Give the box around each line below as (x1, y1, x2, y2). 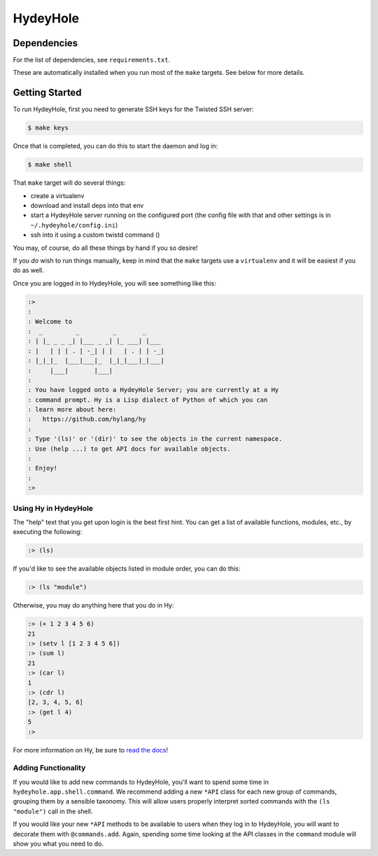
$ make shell (27, 161, 73, 169)
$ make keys (27, 124, 69, 132)
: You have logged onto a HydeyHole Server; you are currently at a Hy (27, 386, 279, 394)
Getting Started (13, 87, 82, 99)
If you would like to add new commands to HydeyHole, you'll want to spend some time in (13, 778, 269, 786)
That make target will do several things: (13, 178, 126, 187)
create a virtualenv (30, 191, 85, 199)
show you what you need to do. (13, 840, 104, 848)
